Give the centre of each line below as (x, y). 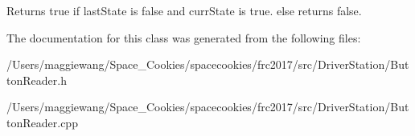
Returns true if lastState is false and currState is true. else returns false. (184, 10)
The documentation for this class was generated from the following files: (184, 37)
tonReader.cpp (42, 122)
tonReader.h (37, 80)
